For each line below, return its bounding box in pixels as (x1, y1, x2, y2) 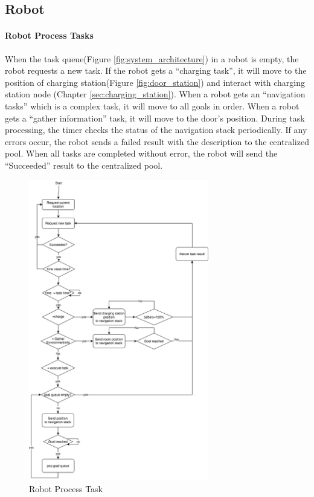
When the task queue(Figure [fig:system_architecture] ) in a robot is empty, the (5, 52, 299, 65)
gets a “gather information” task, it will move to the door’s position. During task (5, 111, 305, 124)
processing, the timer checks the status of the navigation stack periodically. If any (5, 123, 307, 136)
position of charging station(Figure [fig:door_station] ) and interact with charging (5, 76, 305, 88)
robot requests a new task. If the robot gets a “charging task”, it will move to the (5, 64, 307, 77)
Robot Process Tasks (5, 29, 94, 42)
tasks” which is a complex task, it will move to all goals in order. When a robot (5, 99, 300, 112)
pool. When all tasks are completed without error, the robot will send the (5, 147, 278, 160)
